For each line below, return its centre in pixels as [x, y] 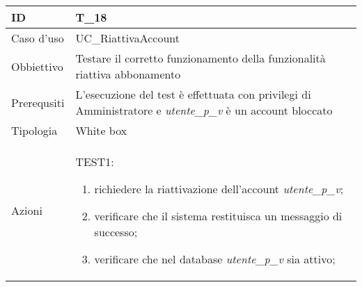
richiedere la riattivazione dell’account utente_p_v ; [219, 189]
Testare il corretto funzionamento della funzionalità [200, 58]
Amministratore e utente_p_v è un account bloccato [204, 110]
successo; [116, 232]
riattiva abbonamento [128, 74]
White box [101, 130]
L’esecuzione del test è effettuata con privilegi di [193, 94]
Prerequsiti [38, 102]
